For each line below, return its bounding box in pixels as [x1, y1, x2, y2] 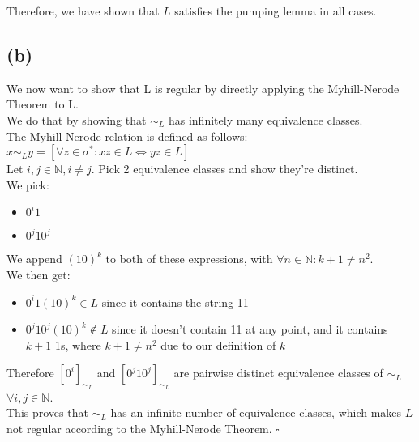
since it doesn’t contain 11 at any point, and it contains [112, 321, 388, 338]
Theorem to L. [6, 96, 79, 113]
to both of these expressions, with [105, 250, 273, 267]
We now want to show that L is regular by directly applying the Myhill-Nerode [6, 79, 400, 96]
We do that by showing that [6, 111, 147, 128]
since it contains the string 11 [101, 293, 249, 310]
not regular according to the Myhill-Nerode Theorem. [6, 419, 272, 436]
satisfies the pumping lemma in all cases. [174, 2, 377, 19]
